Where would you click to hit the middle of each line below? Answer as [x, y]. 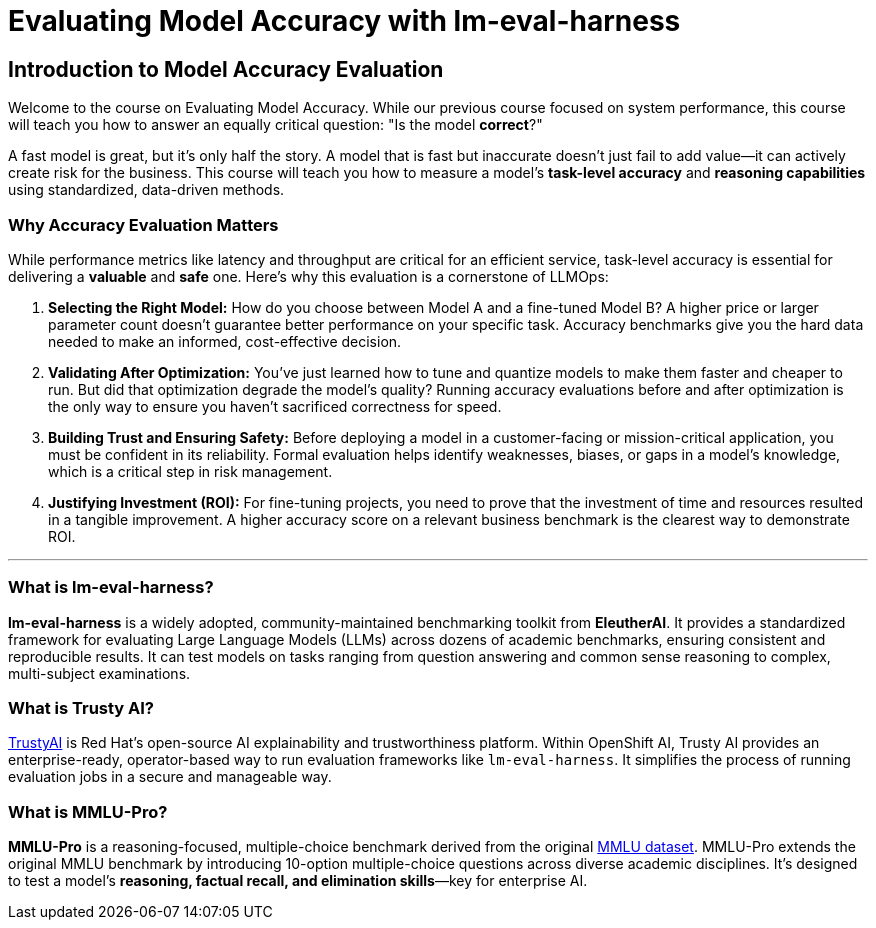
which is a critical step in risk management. [190, 471]
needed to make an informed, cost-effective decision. [225, 341]
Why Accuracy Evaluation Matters [143, 224]
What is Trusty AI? [81, 708]
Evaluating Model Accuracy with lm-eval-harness [344, 21]
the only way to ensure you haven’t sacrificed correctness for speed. [275, 406]
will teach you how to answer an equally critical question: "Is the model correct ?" [275, 125]
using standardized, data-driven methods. [146, 190]
